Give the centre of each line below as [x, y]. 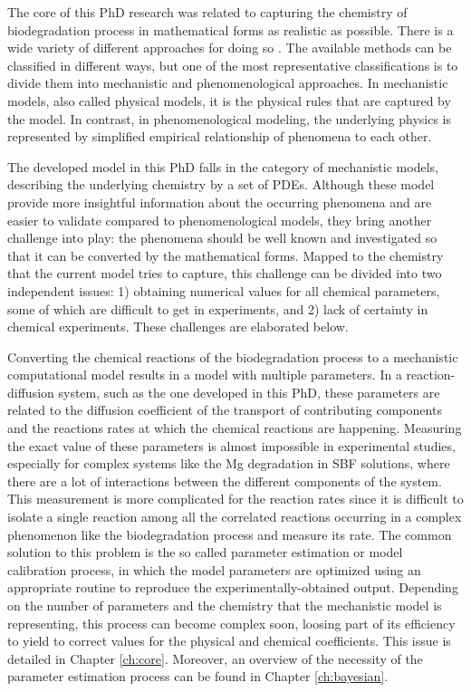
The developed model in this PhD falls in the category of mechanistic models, [223, 166]
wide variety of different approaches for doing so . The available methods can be [230, 48]
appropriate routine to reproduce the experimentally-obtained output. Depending [233, 587]
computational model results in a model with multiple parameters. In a [205, 375]
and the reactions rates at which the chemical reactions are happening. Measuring [235, 428]
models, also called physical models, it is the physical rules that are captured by [229, 100]
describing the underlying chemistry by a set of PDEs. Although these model [221, 184]
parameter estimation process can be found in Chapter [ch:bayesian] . [198, 676]
